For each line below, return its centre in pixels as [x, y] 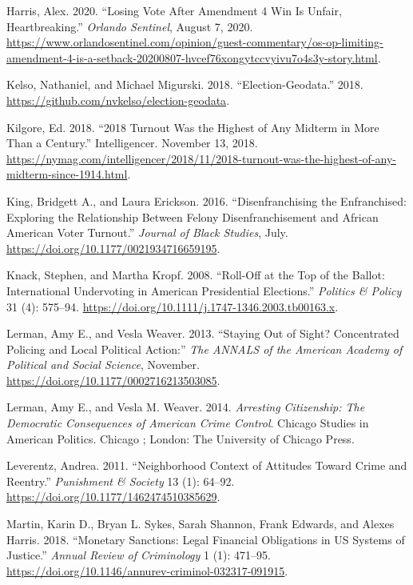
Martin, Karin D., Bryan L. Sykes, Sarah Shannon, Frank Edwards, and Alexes [201, 524]
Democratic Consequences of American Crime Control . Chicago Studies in [188, 423]
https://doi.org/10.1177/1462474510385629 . [113, 497]
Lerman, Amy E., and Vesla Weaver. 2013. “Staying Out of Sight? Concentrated [203, 333]
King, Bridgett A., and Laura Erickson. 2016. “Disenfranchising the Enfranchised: [206, 200]
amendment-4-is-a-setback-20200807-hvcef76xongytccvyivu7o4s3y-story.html [192, 57]
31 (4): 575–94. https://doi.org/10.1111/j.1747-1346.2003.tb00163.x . [173, 306]
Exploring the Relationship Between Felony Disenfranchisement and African [193, 216]
